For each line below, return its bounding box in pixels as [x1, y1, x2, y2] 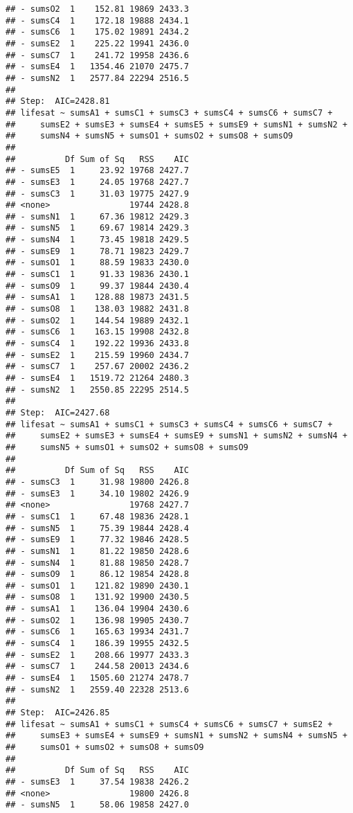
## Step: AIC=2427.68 [6, 407, 110, 418]
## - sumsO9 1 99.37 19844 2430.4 [6, 280, 189, 291]
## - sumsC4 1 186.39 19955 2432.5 [6, 638, 189, 649]
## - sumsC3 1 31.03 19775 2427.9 [6, 188, 189, 199]
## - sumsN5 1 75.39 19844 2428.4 [6, 523, 189, 533]
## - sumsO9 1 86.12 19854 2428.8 [6, 569, 189, 580]
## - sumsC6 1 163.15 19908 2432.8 [6, 327, 189, 337]
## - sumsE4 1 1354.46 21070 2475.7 [6, 62, 189, 72]
